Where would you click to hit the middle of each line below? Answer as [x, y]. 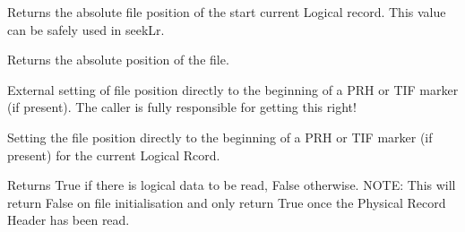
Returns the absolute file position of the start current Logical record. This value [227, 12]
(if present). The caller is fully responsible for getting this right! [182, 107]
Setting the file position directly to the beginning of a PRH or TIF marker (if [220, 137]
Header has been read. [69, 220]
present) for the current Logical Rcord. [114, 155]
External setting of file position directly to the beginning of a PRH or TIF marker [233, 89]
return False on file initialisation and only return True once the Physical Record [227, 202]
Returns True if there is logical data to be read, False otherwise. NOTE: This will [232, 185]
